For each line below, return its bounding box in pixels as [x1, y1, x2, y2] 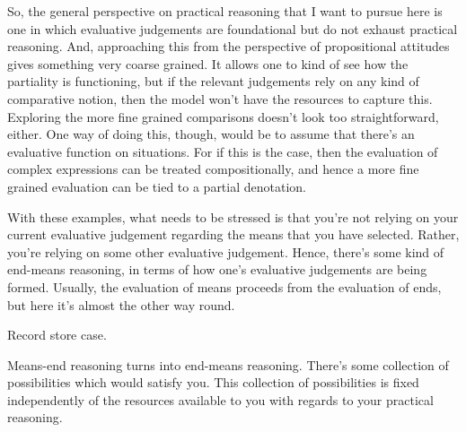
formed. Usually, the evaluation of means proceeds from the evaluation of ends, [7, 277, 442, 296]
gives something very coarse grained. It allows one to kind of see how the [7, 54, 409, 73]
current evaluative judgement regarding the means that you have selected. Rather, [7, 225, 460, 244]
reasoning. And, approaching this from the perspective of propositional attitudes [7, 37, 450, 56]
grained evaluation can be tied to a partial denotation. [7, 177, 307, 195]
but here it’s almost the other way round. [7, 295, 235, 314]
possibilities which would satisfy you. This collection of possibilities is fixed [7, 373, 419, 392]
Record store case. [7, 325, 107, 344]
